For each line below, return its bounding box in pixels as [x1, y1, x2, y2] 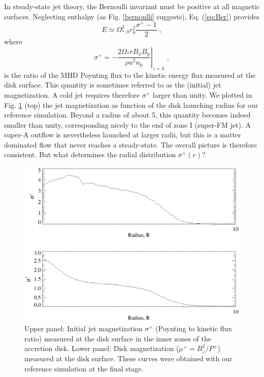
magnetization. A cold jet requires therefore [4, 89, 140, 100]
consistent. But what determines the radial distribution [4, 149, 176, 160]
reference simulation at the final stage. [24, 363, 144, 373]
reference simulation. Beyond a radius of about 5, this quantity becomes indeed [4, 109, 251, 120]
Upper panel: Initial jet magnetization [24, 323, 143, 334]
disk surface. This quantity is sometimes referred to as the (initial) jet [4, 79, 221, 90]
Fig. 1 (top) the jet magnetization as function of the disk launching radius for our [4, 99, 258, 110]
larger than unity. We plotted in [152, 89, 252, 100]
